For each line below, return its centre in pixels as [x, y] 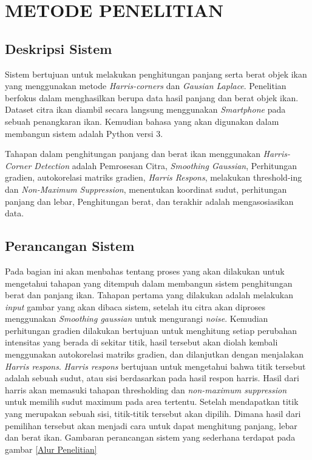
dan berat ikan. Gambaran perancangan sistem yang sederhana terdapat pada [150, 437]
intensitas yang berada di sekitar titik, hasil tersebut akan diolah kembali [141, 342]
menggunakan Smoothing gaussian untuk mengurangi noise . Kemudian [137, 318]
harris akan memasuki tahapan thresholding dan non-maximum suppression [146, 389]
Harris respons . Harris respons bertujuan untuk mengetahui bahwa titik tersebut [155, 366]
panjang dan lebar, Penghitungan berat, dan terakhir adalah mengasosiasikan [149, 201]
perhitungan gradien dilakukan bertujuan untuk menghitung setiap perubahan [151, 330]
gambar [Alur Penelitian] [51, 449]
